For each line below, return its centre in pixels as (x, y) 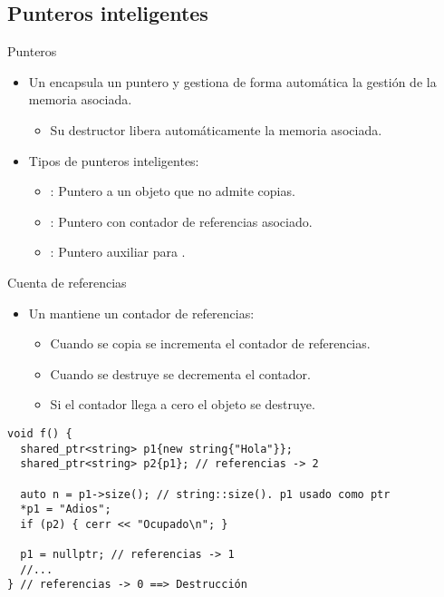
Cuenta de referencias (67, 282)
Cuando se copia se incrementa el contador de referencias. (210, 343)
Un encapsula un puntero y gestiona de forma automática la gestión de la (232, 81)
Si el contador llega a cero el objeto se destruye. (183, 404)
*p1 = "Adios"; (66, 509)
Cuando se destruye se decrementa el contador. (180, 373)
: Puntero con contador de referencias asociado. (181, 221)
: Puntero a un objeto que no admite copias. (173, 191)
